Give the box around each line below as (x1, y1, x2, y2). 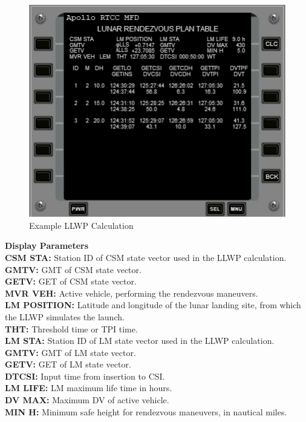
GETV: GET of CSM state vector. (5, 275, 137, 288)
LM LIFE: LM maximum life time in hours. (5, 381, 172, 394)
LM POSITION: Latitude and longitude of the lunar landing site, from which (5, 298, 301, 311)
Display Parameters (5, 239, 89, 252)
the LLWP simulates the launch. (5, 310, 125, 323)
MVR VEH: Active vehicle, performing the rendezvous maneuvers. (5, 286, 258, 299)
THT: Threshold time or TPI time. (5, 322, 138, 335)
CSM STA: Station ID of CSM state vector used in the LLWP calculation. (5, 251, 287, 263)
